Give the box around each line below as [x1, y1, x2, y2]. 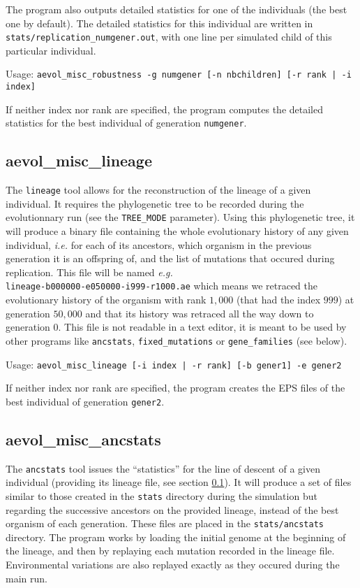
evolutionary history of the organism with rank [6, 292, 207, 307]
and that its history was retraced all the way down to [85, 306, 314, 320]
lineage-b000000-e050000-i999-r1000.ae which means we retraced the [6, 278, 317, 293]
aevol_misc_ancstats [6, 428, 161, 450]
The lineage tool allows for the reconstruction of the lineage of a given [6, 182, 311, 197]
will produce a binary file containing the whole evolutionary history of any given [6, 224, 349, 238]
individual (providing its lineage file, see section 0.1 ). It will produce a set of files [6, 475, 352, 489]
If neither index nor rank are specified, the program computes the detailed [6, 101, 324, 116]
